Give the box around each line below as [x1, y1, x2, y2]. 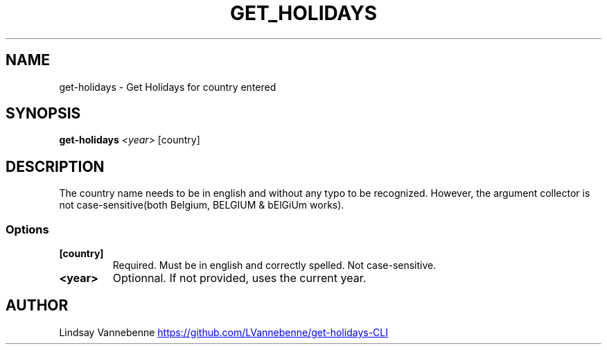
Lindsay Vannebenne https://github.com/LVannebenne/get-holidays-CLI [59, 326, 388, 338]
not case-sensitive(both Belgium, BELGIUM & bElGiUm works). [59, 199, 344, 211]
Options [6, 222, 49, 236]
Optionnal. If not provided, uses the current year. [112, 271, 367, 286]
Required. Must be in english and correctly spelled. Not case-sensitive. [112, 259, 437, 272]
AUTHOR [6, 297, 69, 315]
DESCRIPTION [6, 157, 105, 175]
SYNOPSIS [6, 105, 81, 123]
